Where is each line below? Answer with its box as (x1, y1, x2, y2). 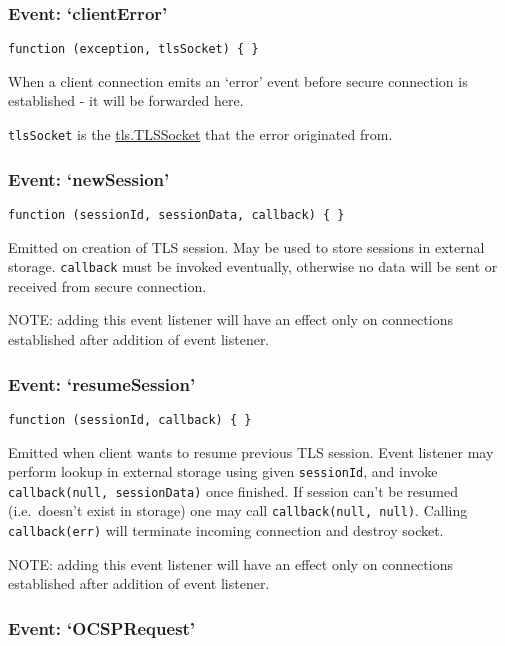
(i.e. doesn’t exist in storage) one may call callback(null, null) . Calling (8, 500, 468, 521)
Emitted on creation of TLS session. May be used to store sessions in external (8, 236, 485, 257)
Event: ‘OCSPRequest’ (8, 615, 196, 640)
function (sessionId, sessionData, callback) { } (8, 207, 345, 222)
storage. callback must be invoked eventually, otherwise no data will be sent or (8, 256, 498, 277)
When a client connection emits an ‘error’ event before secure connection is (8, 70, 468, 91)
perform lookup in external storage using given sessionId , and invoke (8, 461, 438, 482)
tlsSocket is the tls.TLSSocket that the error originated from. (8, 124, 393, 145)
